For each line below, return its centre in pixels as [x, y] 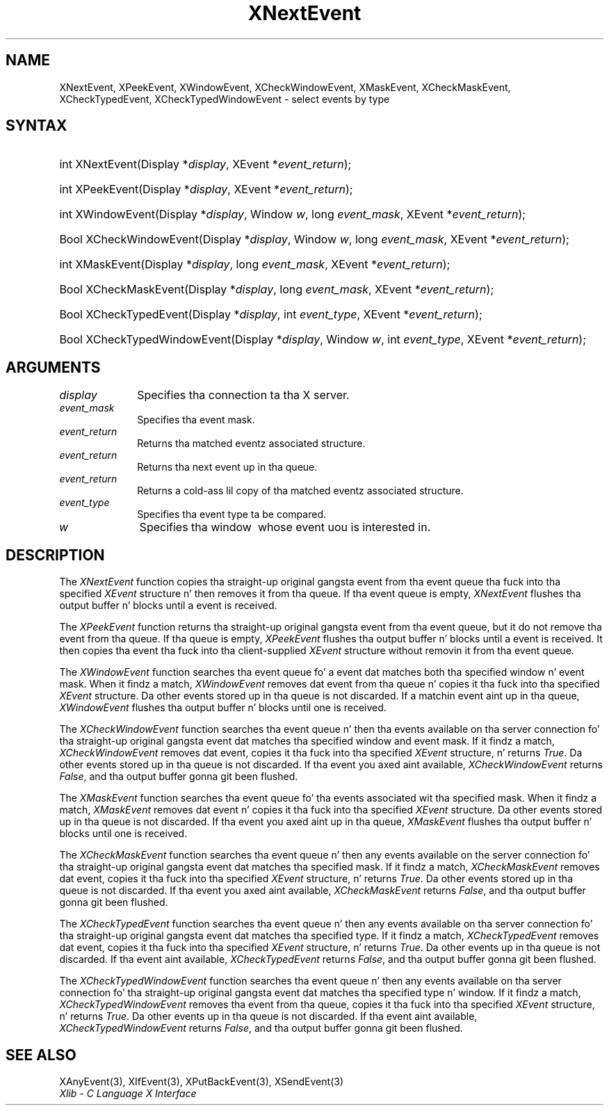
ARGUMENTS [53, 367]
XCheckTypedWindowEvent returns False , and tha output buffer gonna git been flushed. [261, 1028]
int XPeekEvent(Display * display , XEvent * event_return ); [206, 189]
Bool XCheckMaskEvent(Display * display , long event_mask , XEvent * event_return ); [277, 290]
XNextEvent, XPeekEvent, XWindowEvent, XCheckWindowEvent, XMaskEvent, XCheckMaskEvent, [285, 87]
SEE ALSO [41, 1055]
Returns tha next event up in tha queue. [227, 467]
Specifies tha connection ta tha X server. [243, 395]
